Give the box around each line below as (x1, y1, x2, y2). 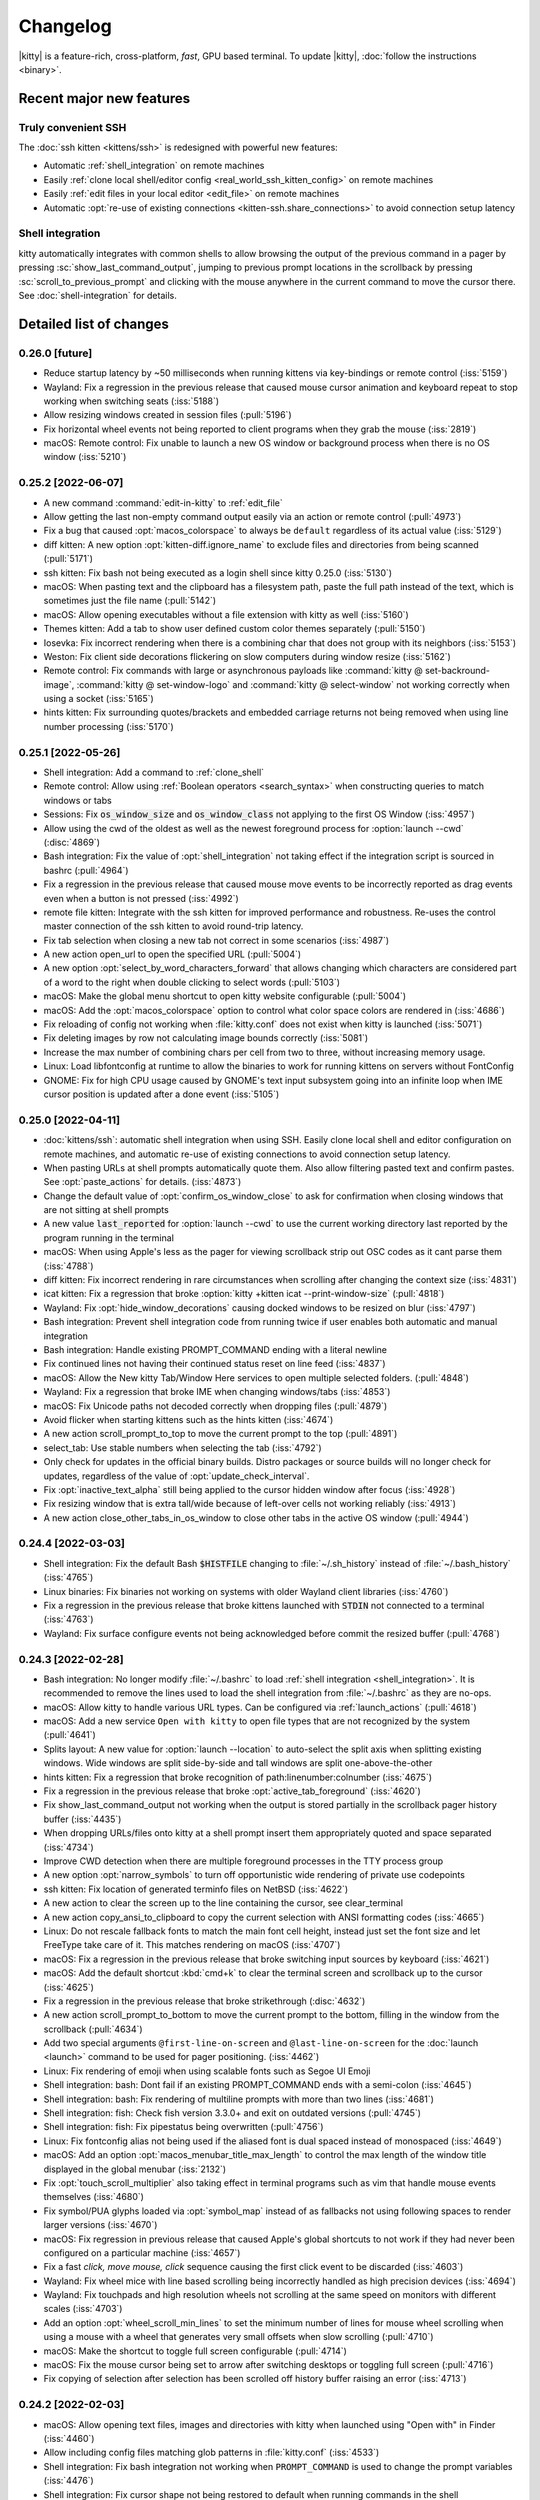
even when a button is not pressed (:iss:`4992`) (43, 892, 239, 904)
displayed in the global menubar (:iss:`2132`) (43, 2163, 227, 2175)
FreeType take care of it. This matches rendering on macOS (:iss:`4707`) (43, 1939, 341, 1951)
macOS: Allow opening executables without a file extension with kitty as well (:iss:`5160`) (43, 608, 409, 620)
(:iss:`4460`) (43, 2432, 95, 2444)
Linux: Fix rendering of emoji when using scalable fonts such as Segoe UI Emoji (43, 2065, 371, 2077)
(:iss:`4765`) (43, 1571, 94, 1584)
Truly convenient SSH (18, 120, 127, 134)
